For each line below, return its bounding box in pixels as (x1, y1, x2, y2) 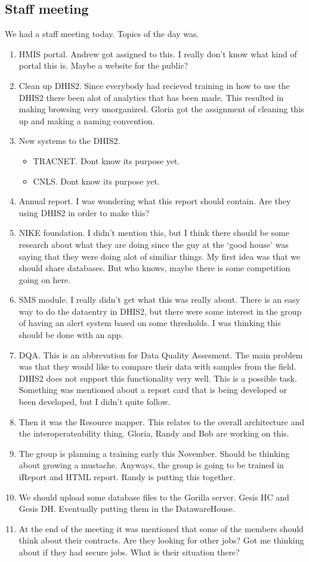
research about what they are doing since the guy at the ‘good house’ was (18, 238, 289, 250)
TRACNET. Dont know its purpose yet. (33, 154, 180, 167)
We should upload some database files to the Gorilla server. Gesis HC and (18, 490, 289, 503)
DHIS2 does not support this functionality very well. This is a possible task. (18, 371, 297, 384)
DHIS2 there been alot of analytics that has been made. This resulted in (18, 91, 284, 103)
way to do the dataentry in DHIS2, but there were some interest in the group (18, 305, 302, 317)
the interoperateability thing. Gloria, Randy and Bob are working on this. (18, 427, 289, 440)
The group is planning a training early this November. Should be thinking (18, 447, 290, 459)
